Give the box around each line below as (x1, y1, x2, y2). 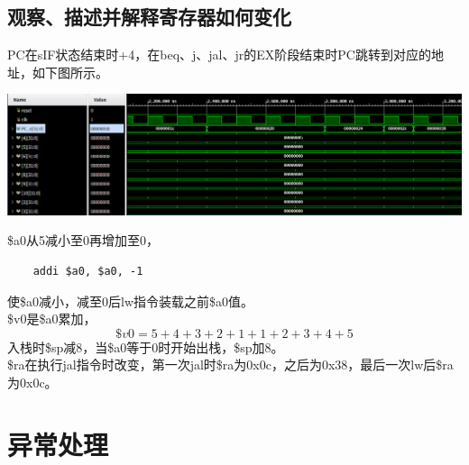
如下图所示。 (32, 62, 108, 81)
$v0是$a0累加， (7, 309, 97, 328)
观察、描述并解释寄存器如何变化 (7, 3, 291, 31)
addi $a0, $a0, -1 (32, 264, 143, 278)
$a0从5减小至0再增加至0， (7, 231, 159, 250)
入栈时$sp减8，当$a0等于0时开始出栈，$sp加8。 (7, 337, 284, 356)
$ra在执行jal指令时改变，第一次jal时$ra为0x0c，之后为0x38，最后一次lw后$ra (7, 355, 454, 374)
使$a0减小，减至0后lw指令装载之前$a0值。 (7, 291, 253, 310)
